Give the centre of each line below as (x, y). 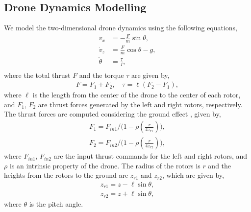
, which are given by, (193, 175)
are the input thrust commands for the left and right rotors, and (151, 156)
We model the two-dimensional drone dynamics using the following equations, (121, 28)
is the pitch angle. (56, 203)
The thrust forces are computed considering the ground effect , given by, (113, 114)
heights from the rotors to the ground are (66, 175)
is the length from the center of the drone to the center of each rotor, (137, 95)
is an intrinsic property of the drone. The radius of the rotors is (105, 165)
